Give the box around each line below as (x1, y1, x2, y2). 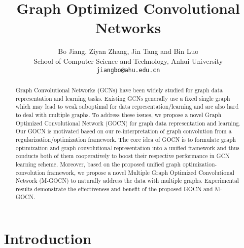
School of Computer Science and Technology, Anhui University (34, 55, 223, 66)
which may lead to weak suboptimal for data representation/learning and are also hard (15, 102, 239, 111)
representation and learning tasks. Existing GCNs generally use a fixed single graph (15, 94, 230, 102)
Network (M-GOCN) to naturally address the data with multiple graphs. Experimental (15, 176, 239, 185)
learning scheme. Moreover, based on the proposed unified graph (15, 160, 181, 168)
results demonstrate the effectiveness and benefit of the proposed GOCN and (15, 184, 213, 193)
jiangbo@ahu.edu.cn (96, 66, 160, 74)
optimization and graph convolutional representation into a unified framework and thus (15, 143, 240, 152)
